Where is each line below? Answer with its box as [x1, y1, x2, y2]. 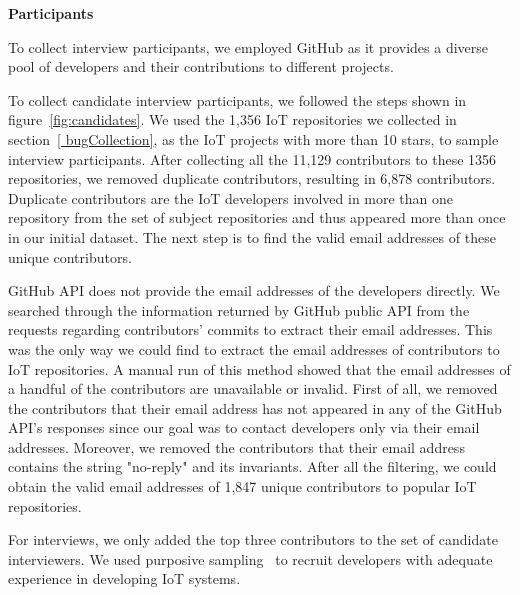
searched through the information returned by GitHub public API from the [8, 299, 470, 320]
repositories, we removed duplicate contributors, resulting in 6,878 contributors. [8, 168, 496, 189]
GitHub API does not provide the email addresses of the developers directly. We [8, 280, 500, 301]
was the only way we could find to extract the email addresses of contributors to [8, 338, 500, 359]
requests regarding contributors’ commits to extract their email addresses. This [8, 319, 493, 340]
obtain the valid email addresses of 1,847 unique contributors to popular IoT [8, 476, 477, 497]
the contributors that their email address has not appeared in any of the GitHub [8, 397, 502, 418]
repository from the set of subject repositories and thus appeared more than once [8, 207, 506, 228]
